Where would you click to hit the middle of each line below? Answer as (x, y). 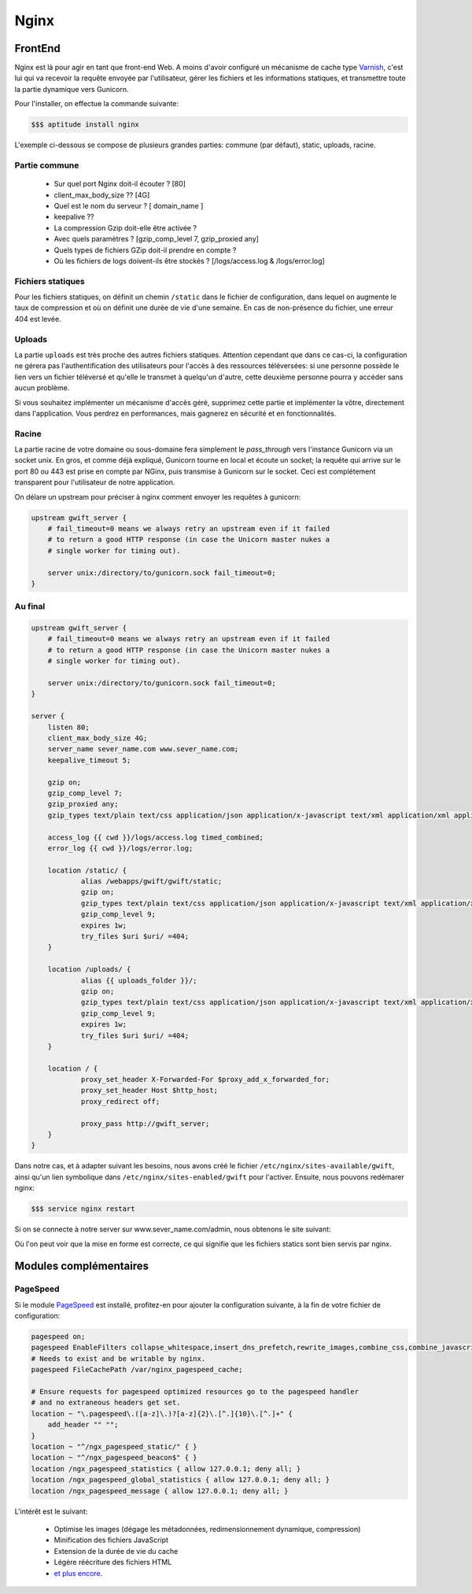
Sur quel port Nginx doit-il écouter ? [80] (120, 184)
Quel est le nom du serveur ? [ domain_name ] (129, 205)
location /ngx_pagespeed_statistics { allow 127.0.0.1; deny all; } (166, 1469)
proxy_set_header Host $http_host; (149, 1090)
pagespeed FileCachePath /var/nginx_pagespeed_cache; (137, 1370)
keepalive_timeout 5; (89, 760)
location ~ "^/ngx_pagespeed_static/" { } (114, 1446)
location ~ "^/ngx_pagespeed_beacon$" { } (114, 1458)
